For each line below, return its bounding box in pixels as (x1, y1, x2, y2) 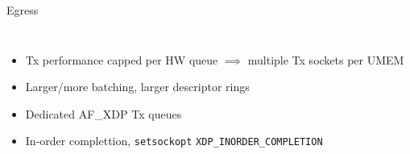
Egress (6, 2, 39, 18)
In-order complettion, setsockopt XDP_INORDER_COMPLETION (25, 132, 323, 149)
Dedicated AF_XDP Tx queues (25, 105, 182, 122)
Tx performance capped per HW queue (25, 51, 218, 68)
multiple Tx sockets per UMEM (247, 51, 404, 68)
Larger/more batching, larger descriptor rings (25, 78, 250, 95)
